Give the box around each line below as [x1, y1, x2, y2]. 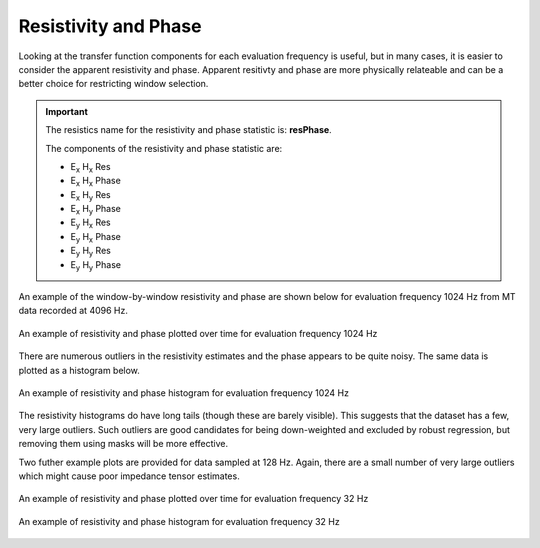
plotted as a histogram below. [18, 364, 140, 376]
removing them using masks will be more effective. [18, 438, 229, 450]
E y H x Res [70, 216, 111, 231]
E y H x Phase [70, 230, 122, 245]
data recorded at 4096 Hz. [18, 305, 129, 317]
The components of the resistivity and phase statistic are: [45, 142, 283, 154]
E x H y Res [70, 188, 111, 203]
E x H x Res [70, 160, 111, 175]
